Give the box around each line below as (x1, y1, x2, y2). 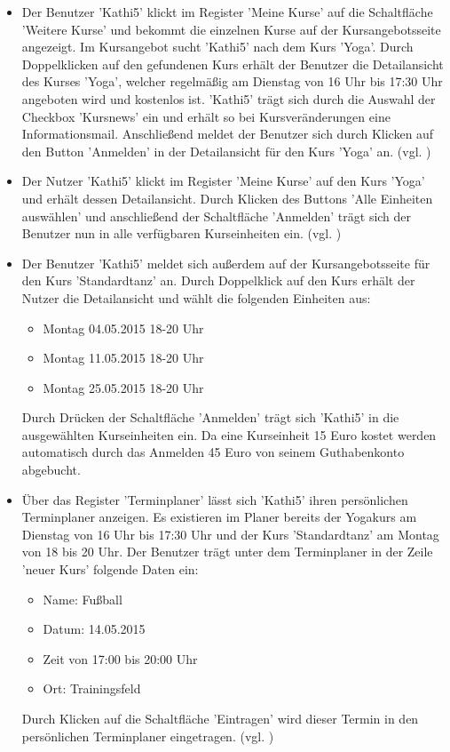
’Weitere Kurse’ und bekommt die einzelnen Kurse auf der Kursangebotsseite (21, 20, 441, 38)
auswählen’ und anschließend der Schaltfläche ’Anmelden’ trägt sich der (21, 206, 412, 225)
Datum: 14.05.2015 (43, 620, 146, 638)
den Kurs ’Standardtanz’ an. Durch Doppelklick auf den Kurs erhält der (21, 271, 415, 290)
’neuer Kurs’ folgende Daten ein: (21, 560, 199, 579)
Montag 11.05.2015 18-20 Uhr (43, 348, 204, 367)
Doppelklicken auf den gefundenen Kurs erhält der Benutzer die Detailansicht (21, 54, 444, 73)
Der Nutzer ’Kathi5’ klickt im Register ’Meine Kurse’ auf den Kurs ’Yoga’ (21, 172, 425, 190)
